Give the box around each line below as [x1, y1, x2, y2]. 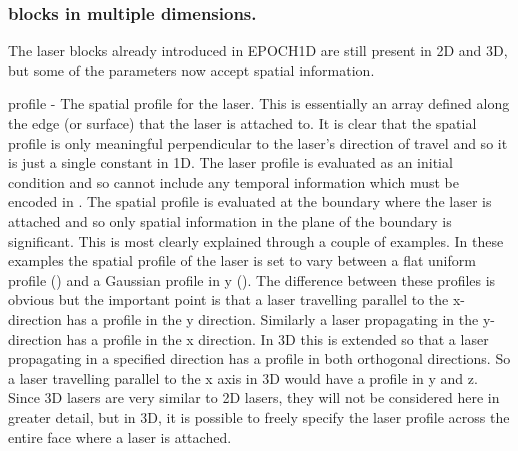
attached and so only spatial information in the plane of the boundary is [8, 210, 452, 231]
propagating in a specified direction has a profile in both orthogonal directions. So [8, 348, 511, 369]
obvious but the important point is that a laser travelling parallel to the [8, 289, 449, 310]
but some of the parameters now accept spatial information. [8, 59, 375, 80]
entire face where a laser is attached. [8, 426, 232, 447]
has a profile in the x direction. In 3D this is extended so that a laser [66, 328, 489, 349]
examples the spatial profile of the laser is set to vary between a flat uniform [8, 250, 476, 271]
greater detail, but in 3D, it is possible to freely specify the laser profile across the [8, 406, 510, 427]
